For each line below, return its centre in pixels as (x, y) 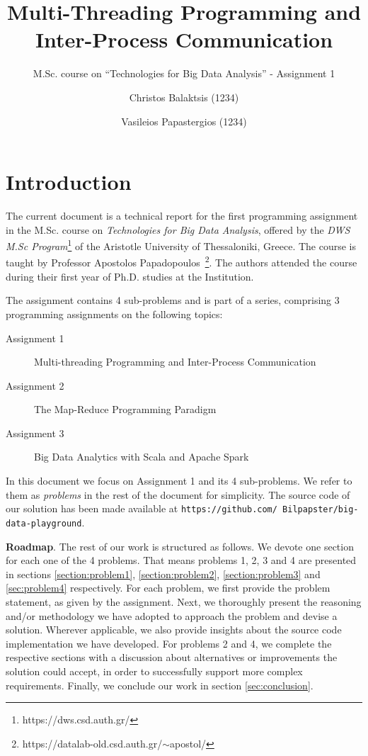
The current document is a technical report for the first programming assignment (182, 216)
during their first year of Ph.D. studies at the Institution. (130, 276)
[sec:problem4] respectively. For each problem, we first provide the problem (168, 588)
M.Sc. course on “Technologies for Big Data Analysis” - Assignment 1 (184, 73)
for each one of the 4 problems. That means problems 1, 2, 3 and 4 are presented (181, 560)
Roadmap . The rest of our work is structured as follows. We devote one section (180, 546)
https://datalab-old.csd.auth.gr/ (92, 743)
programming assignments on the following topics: (114, 314)
